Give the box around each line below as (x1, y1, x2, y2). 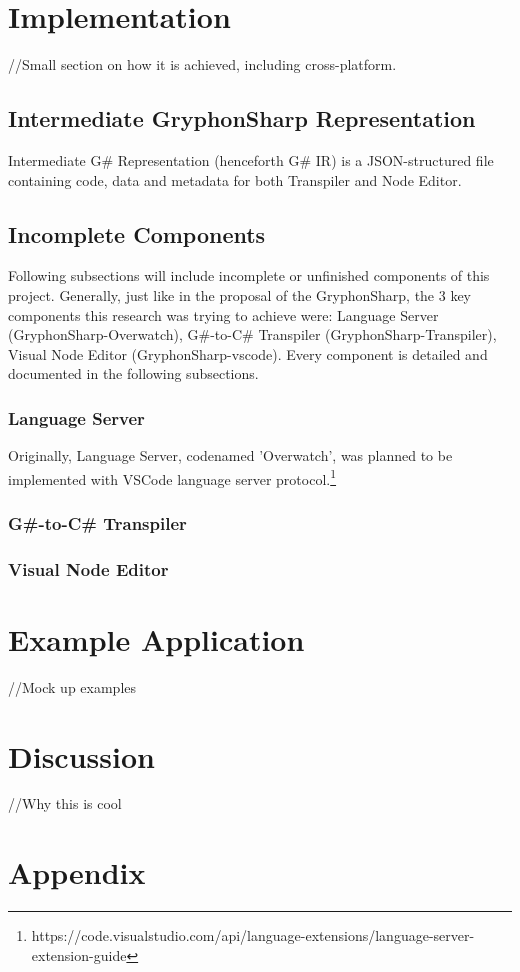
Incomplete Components (8, 218, 266, 249)
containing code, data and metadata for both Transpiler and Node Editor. (8, 169, 462, 190)
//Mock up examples (8, 676, 137, 697)
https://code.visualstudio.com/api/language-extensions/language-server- (31, 925, 475, 946)
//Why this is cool (8, 793, 122, 814)
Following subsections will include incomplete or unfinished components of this (8, 265, 490, 286)
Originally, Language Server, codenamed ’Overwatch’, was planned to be (8, 445, 453, 466)
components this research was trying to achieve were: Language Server (8, 304, 439, 325)
